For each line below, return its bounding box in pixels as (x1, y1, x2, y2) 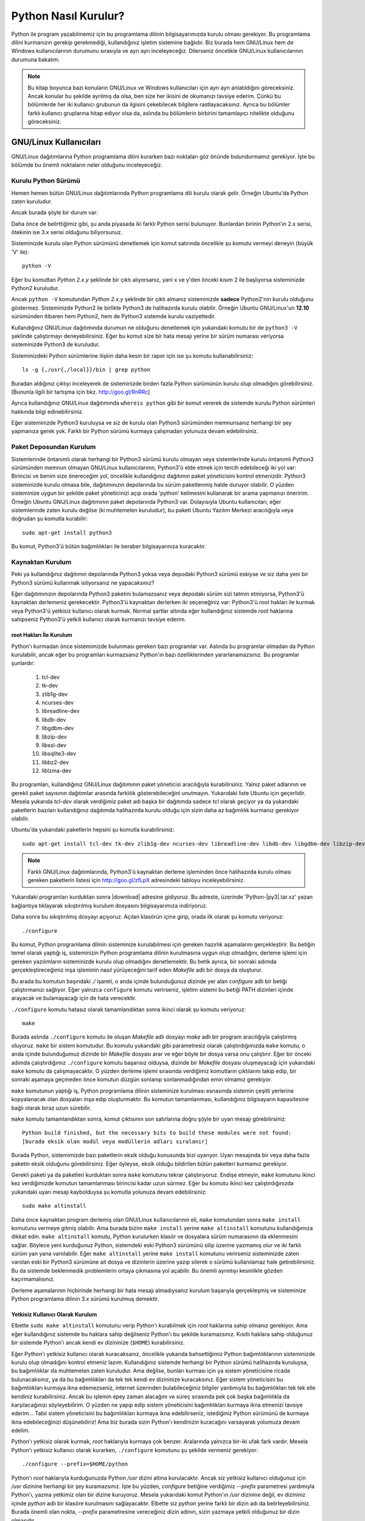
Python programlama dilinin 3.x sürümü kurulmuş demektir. (11, 1295, 159, 1303)
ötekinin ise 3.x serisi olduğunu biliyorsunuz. (11, 229, 123, 236)
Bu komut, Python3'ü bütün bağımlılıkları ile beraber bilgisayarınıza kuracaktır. (11, 543, 206, 550)
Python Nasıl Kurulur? (11, 9, 125, 23)
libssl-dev (41, 741, 67, 748)
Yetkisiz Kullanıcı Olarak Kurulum (11, 1311, 97, 1318)
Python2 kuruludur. (11, 285, 60, 292)
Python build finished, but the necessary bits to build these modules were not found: (22, 1129, 292, 1136)
